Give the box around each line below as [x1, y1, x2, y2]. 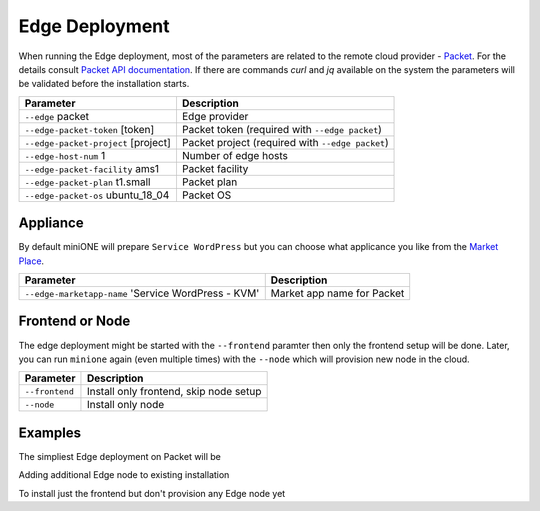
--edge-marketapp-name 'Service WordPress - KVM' [24, 286, 260, 300]
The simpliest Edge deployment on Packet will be [18, 450, 222, 462]
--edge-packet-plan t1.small [24, 175, 151, 189]
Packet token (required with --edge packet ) [181, 122, 382, 136]
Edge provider [181, 109, 249, 123]
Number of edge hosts [181, 148, 289, 162]
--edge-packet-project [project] [24, 135, 172, 149]
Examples [18, 424, 82, 441]
